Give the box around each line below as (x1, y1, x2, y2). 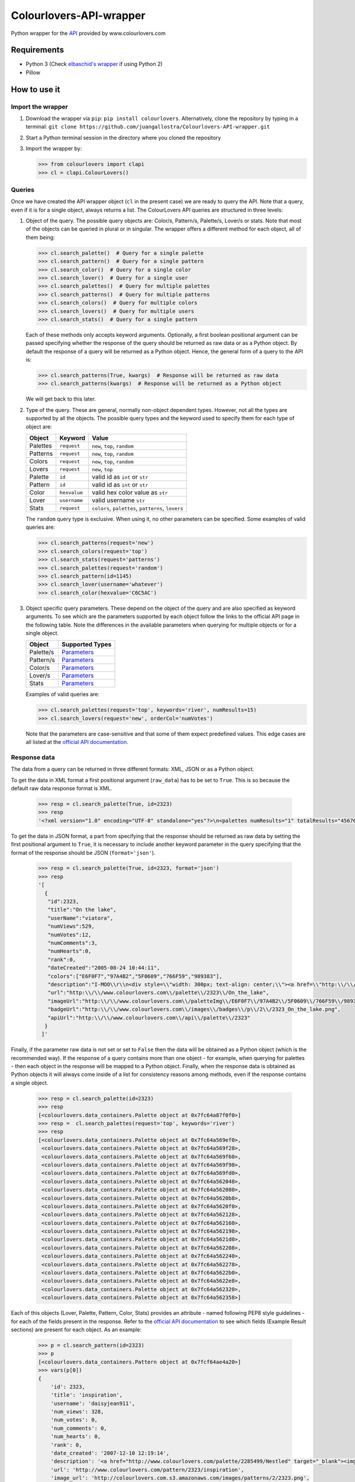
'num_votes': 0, (50, 1417, 98, 1423)
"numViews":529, (47, 923, 95, 930)
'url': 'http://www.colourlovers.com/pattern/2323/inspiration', (50, 1466, 244, 1473)
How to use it (11, 84, 60, 94)
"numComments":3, (47, 940, 98, 946)
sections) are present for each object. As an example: (11, 1326, 142, 1333)
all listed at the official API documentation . (25, 739, 128, 746)
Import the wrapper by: (25, 145, 82, 152)
